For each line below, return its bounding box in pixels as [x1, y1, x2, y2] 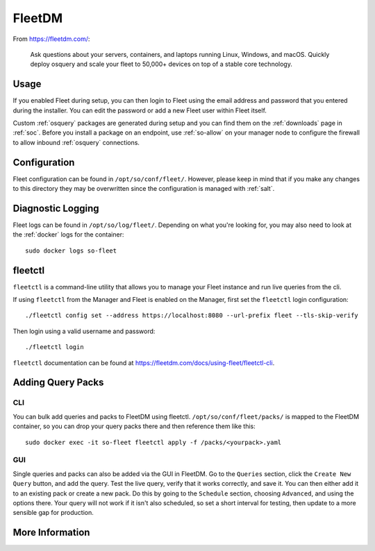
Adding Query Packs [12, 377, 104, 389]
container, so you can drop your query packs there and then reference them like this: [12, 422, 256, 430]
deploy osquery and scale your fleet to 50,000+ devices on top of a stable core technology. [30, 60, 293, 69]
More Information [12, 527, 90, 539]
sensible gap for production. [12, 509, 94, 517]
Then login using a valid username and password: [12, 327, 156, 335]
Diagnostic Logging [12, 202, 100, 214]
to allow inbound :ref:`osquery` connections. [12, 138, 140, 146]
